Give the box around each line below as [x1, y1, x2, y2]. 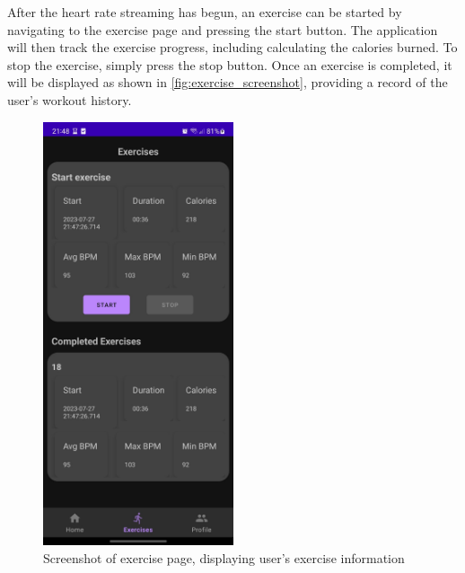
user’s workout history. [7, 90, 132, 109]
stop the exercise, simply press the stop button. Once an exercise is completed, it [7, 55, 452, 74]
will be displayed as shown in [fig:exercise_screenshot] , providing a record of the [7, 73, 448, 92]
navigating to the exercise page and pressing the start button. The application [7, 20, 438, 39]
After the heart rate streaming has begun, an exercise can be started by [7, 3, 402, 21]
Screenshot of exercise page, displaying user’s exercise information [43, 549, 405, 568]
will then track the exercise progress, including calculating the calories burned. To [7, 38, 458, 57]
